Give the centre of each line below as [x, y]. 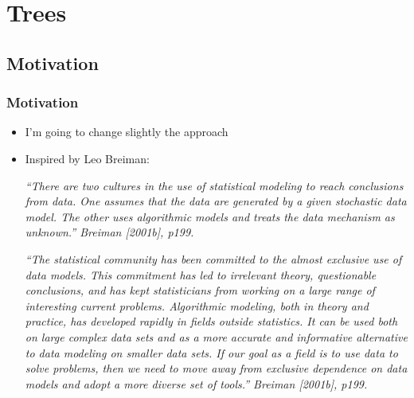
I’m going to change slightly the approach [127, 132]
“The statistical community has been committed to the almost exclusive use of [213, 258]
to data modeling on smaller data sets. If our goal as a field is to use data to [211, 352]
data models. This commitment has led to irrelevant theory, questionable [201, 274]
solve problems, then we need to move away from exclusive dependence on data [216, 368]
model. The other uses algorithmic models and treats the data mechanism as [210, 216]
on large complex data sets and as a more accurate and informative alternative [216, 336]
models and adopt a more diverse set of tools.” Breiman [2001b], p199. [196, 383]
